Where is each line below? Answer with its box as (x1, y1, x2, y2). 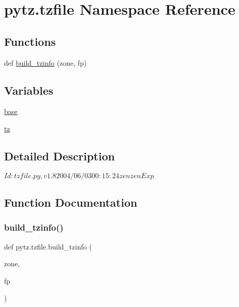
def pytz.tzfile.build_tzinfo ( (4, 241, 92, 252)
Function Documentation (4, 194, 138, 210)
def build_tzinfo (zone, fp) (4, 57, 87, 68)
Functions (4, 33, 56, 49)
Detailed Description (4, 148, 115, 163)
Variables (4, 82, 54, 98)
